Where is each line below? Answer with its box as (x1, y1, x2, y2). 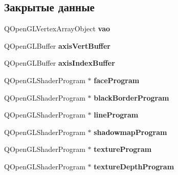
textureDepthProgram (94, 161, 174, 171)
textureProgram (94, 144, 152, 154)
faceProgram (94, 74, 140, 85)
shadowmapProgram (94, 126, 167, 137)
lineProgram (94, 109, 139, 120)
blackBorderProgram (94, 92, 169, 103)
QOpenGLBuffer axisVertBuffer (4, 40, 110, 51)
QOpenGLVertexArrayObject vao (4, 23, 110, 34)
